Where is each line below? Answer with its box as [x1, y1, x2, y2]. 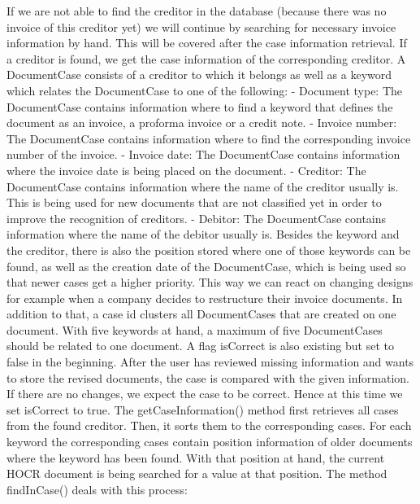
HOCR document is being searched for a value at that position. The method [6, 465, 388, 482]
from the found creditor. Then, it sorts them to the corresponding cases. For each [6, 417, 412, 434]
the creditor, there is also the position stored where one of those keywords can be [6, 241, 411, 258]
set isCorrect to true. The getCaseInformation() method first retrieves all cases [6, 401, 399, 418]
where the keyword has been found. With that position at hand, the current [6, 449, 385, 466]
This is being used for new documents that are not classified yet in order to [6, 194, 382, 211]
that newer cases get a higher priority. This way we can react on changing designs [6, 274, 414, 291]
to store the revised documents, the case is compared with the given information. [6, 369, 409, 386]
